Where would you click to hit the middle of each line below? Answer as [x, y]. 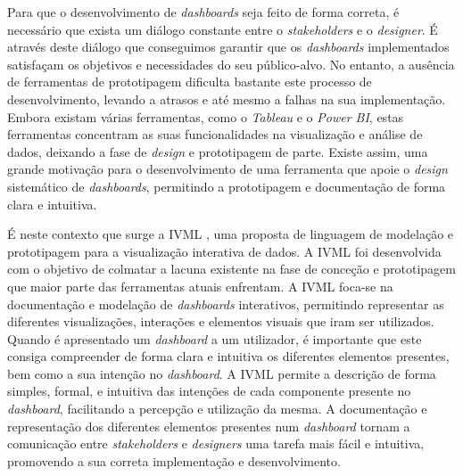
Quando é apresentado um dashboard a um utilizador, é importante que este [215, 338]
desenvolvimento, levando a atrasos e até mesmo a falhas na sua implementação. [227, 98]
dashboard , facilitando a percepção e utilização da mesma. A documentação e [217, 409]
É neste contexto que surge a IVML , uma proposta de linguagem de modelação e [231, 234]
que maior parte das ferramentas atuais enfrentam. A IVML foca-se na [200, 286]
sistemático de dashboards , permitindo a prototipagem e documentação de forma [227, 186]
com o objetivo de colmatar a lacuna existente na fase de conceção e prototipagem [231, 269]
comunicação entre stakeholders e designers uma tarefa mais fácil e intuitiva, [216, 443]
